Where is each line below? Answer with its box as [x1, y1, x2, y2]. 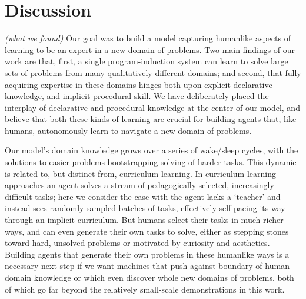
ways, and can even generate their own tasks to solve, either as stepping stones [5, 225, 289, 237]
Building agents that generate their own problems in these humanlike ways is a [5, 248, 290, 260]
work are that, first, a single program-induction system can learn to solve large [5, 55, 288, 67]
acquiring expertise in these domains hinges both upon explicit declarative [5, 78, 272, 90]
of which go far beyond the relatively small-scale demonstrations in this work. [5, 282, 285, 295]
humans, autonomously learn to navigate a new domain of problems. [5, 124, 252, 136]
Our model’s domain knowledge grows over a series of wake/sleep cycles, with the [5, 144, 298, 156]
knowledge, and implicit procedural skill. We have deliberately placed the [5, 90, 269, 102]
